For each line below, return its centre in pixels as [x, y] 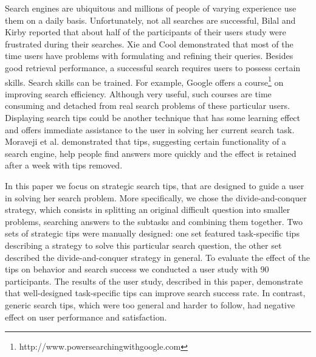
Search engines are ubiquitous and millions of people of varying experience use [151, 8]
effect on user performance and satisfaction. [86, 317]
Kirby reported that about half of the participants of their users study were [146, 32]
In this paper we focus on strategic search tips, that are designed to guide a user [155, 185]
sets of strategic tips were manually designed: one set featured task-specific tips [152, 233]
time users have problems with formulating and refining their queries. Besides [149, 56]
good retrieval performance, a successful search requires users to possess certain [153, 67]
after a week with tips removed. [64, 165]
